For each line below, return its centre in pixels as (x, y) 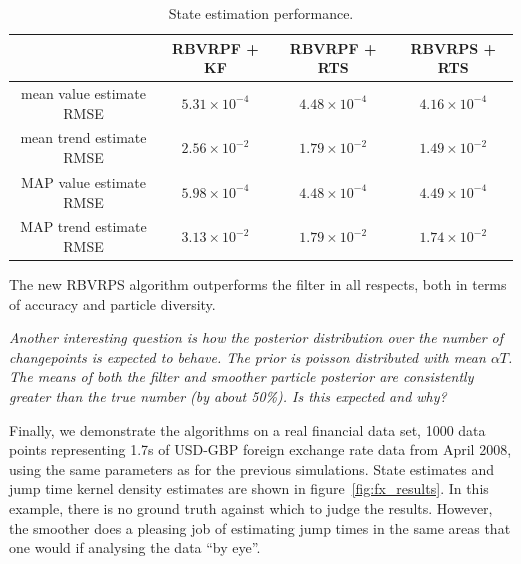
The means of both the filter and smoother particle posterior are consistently (241, 376)
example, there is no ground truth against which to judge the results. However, (251, 507)
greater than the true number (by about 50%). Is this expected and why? (228, 396)
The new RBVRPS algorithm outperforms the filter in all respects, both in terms (258, 284)
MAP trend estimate (83, 226)
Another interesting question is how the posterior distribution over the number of (256, 337)
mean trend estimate (83, 137)
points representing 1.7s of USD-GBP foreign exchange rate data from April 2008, (260, 449)
